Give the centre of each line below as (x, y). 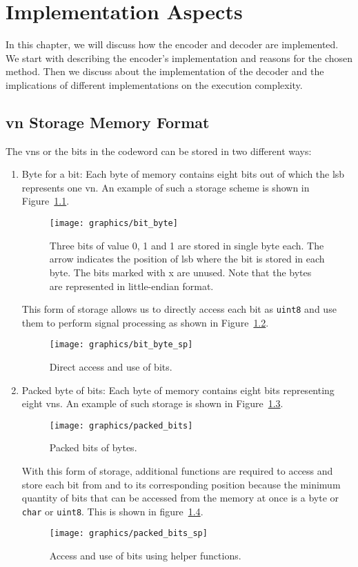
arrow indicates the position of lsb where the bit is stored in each (187, 259)
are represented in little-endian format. (131, 286)
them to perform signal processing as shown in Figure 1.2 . (145, 322)
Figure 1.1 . (46, 201)
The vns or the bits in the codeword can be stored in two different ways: (159, 151)
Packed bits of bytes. (93, 447)
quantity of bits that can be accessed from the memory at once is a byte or (180, 498)
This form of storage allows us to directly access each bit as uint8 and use (179, 309)
